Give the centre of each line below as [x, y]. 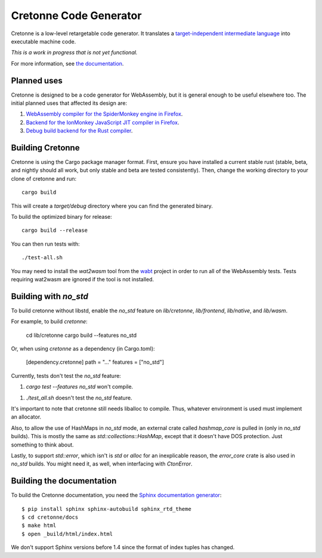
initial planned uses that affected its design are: [69, 103]
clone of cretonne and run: [44, 178]
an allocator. [26, 417]
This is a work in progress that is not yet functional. [74, 52]
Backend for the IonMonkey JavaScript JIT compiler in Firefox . [103, 122]
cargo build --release [55, 230]
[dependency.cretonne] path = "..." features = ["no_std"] [95, 362]
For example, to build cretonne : [49, 321]
